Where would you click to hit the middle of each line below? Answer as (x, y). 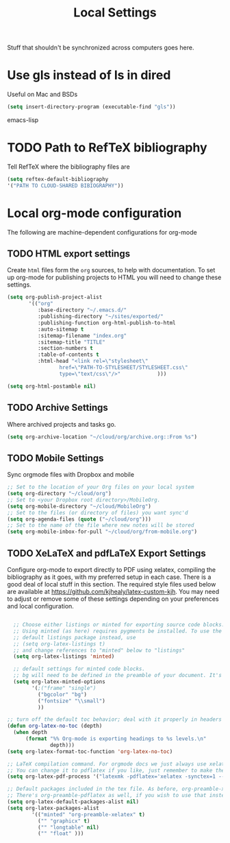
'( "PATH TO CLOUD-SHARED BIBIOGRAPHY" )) (66, 186)
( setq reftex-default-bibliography (58, 179)
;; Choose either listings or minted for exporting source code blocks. (119, 625)
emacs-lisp (23, 120)
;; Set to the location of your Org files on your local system (101, 487)
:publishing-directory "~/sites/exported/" (101, 317)
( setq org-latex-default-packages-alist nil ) (73, 802)
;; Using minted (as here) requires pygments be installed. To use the (118, 631)
